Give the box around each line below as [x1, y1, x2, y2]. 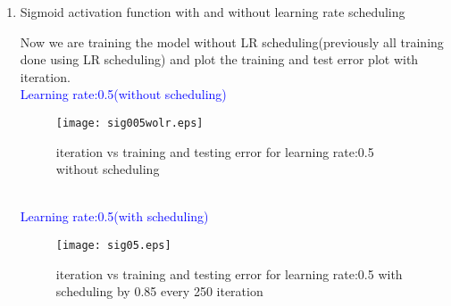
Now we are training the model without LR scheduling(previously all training [20, 32, 444, 51]
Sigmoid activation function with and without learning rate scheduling [20, 3, 405, 21]
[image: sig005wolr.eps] [55, 116, 204, 129]
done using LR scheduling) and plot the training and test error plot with [20, 50, 419, 69]
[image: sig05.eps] [55, 239, 171, 252]
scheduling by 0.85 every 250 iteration [55, 282, 263, 301]
